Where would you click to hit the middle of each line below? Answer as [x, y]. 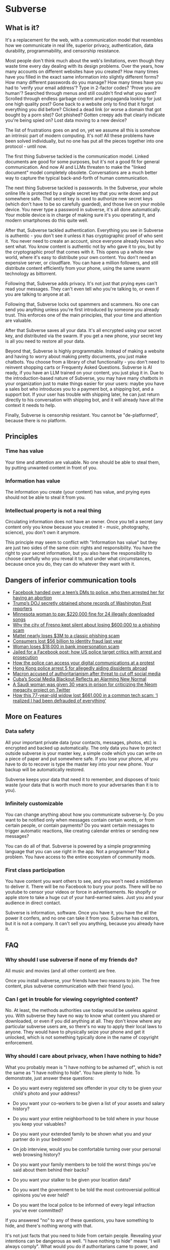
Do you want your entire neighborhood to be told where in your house [86, 1118]
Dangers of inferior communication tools [71, 580]
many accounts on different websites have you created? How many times [82, 71]
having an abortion [32, 598]
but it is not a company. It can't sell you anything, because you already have [84, 924]
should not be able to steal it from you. [46, 497]
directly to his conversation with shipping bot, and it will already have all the [84, 400]
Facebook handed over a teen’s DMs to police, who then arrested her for [89, 593]
